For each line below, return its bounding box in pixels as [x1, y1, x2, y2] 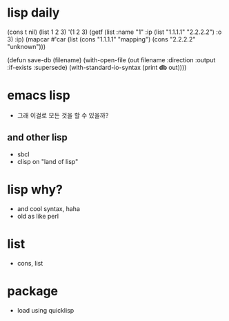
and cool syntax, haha [17, 204, 81, 212]
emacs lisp [7, 88, 70, 103]
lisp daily [7, 5, 60, 21]
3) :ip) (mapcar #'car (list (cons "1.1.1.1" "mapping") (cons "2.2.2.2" [7, 35, 196, 43]
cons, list [17, 259, 43, 267]
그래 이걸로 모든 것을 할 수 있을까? [17, 111, 109, 119]
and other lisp [7, 131, 68, 143]
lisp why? [7, 181, 63, 197]
